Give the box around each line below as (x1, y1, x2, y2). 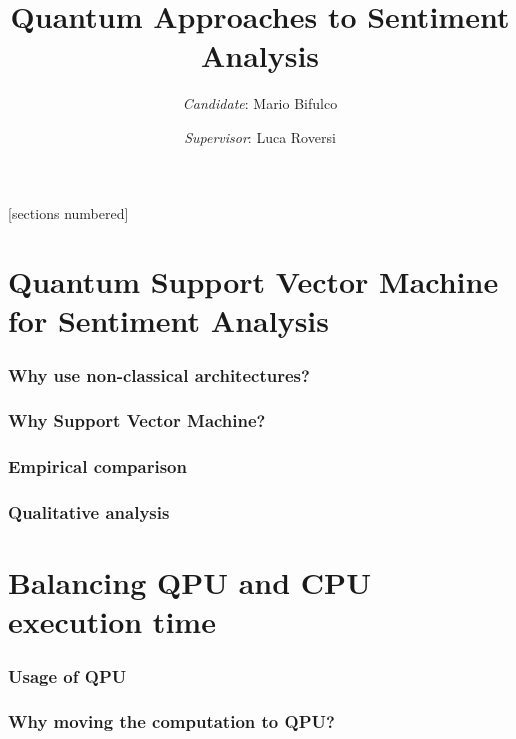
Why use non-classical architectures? (8, 362, 310, 387)
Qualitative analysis (8, 500, 170, 525)
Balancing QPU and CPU (8, 562, 371, 603)
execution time (8, 601, 216, 642)
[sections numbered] (8, 202, 129, 223)
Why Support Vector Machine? (8, 408, 266, 433)
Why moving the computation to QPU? (8, 709, 335, 734)
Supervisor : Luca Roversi (184, 126, 336, 147)
